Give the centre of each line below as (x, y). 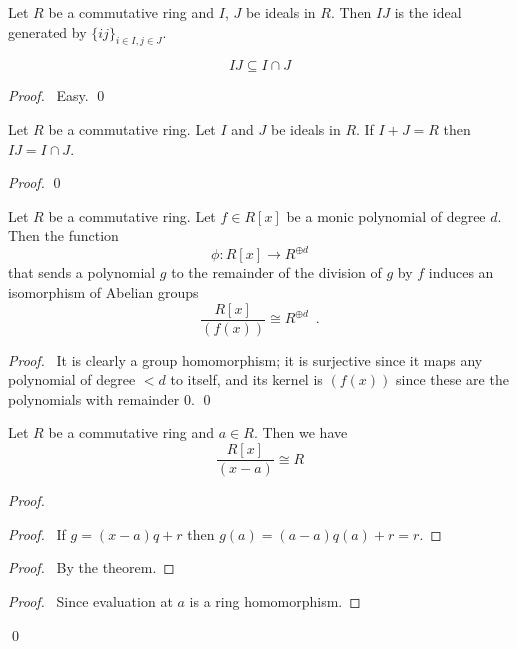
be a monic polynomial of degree (386, 215)
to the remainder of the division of (276, 272)
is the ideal (428, 12)
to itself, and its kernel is (246, 379)
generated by (47, 31)
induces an (461, 272)
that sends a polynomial (82, 272)
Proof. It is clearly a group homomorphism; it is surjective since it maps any (245, 359)
